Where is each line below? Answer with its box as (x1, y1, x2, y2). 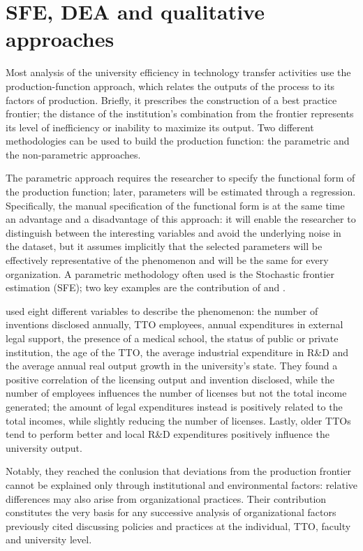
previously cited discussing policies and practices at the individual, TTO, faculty (6, 518, 351, 533)
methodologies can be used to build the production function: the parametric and (6, 133, 350, 148)
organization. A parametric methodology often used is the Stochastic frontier (6, 266, 335, 281)
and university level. (6, 532, 92, 547)
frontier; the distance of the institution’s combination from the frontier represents (6, 106, 354, 121)
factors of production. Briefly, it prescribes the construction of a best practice (6, 92, 337, 107)
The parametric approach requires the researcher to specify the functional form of (6, 170, 355, 185)
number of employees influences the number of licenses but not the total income (6, 385, 347, 400)
